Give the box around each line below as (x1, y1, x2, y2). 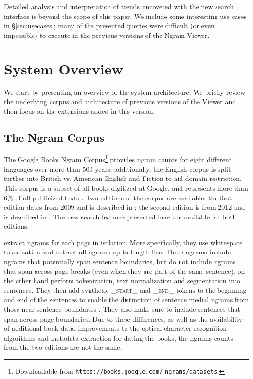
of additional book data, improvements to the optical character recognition (4, 323, 227, 333)
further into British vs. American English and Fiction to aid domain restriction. (4, 173, 242, 183)
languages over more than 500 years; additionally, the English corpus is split (4, 163, 231, 174)
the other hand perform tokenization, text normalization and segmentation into (4, 275, 240, 286)
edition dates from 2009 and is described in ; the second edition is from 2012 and (4, 202, 245, 212)
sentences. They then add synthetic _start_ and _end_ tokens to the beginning (4, 285, 247, 295)
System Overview (4, 58, 123, 78)
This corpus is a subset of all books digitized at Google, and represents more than (4, 182, 248, 193)
